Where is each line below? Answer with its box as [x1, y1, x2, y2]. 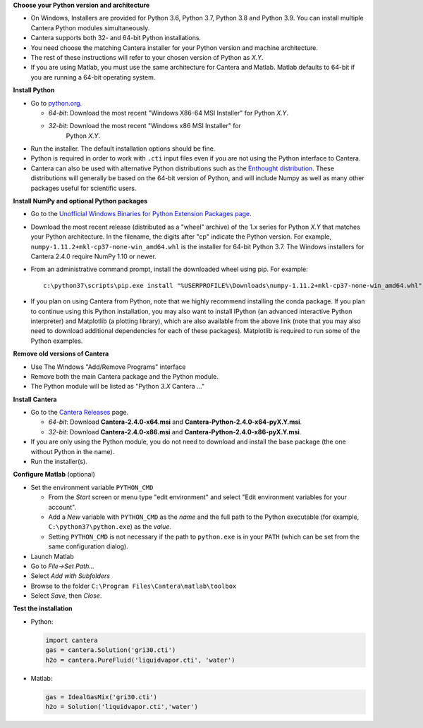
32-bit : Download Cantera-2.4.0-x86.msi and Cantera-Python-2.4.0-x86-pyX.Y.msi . [48, 427, 302, 436]
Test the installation [13, 604, 73, 613]
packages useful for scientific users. [30, 184, 137, 192]
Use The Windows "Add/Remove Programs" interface [30, 363, 186, 371]
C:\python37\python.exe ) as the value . [48, 522, 172, 531]
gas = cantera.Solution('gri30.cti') [45, 646, 176, 654]
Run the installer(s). [30, 458, 87, 466]
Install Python [13, 86, 55, 94]
